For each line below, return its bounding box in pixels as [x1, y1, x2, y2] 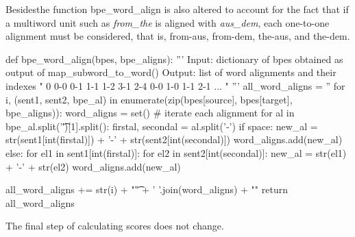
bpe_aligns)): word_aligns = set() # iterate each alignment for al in [5, 105, 295, 120]
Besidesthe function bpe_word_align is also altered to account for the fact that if [5, 2, 349, 16]
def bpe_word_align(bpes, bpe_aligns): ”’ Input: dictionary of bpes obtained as [5, 51, 343, 66]
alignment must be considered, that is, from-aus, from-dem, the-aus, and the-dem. [5, 29, 350, 43]
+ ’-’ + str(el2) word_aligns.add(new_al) [5, 159, 181, 173]
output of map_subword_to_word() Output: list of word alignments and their [5, 65, 336, 79]
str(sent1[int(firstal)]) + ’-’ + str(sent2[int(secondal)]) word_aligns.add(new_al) [5, 132, 343, 147]
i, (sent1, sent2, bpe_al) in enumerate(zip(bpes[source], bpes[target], [5, 92, 293, 106]
